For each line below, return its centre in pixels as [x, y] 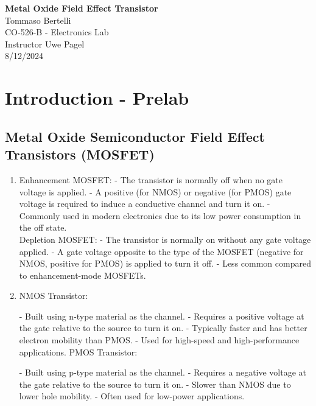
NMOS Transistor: [54, 296]
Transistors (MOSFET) [80, 154]
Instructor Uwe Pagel [45, 44]
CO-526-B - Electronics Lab [57, 32]
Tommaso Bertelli [38, 20]
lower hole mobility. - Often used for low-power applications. [132, 396]
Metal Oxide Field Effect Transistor [82, 8]
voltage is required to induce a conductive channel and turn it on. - [145, 204]
